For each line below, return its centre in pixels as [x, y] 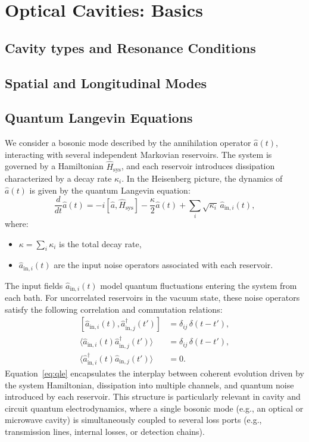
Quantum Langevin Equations [99, 118]
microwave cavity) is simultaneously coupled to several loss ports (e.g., [133, 420]
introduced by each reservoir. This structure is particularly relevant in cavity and [153, 396]
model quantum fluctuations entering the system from [199, 285]
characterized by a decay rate [58, 178]
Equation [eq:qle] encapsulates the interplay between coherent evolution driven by [154, 373]
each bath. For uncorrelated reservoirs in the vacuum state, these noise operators [152, 298]
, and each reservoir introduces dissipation [198, 166]
